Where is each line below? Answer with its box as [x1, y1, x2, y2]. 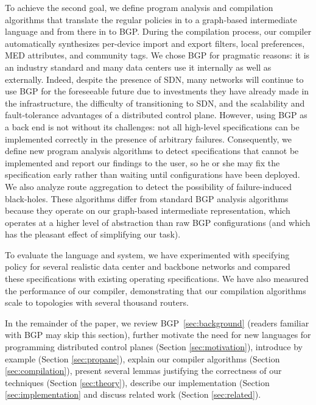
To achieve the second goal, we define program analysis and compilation [5, 1, 273, 13]
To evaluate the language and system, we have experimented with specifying [5, 248, 290, 261]
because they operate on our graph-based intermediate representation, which [5, 204, 290, 217]
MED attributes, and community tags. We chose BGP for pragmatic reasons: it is [5, 49, 310, 62]
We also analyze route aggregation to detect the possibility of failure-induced [5, 180, 292, 192]
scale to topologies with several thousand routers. [5, 296, 189, 309]
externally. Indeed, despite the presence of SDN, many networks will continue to [5, 72, 304, 85]
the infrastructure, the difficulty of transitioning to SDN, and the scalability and [5, 96, 305, 109]
